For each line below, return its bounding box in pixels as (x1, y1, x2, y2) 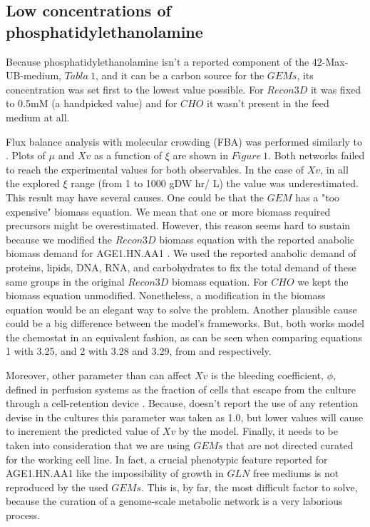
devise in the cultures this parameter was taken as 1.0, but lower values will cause (6, 409, 364, 424)
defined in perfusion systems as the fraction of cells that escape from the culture (6, 381, 356, 396)
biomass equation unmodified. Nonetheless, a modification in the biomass (6, 288, 326, 303)
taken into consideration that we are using (6, 438, 190, 453)
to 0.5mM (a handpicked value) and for (6, 96, 178, 111)
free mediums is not (252, 466, 339, 481)
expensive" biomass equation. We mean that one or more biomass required (6, 204, 331, 219)
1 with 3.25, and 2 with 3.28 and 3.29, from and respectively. (6, 343, 272, 358)
